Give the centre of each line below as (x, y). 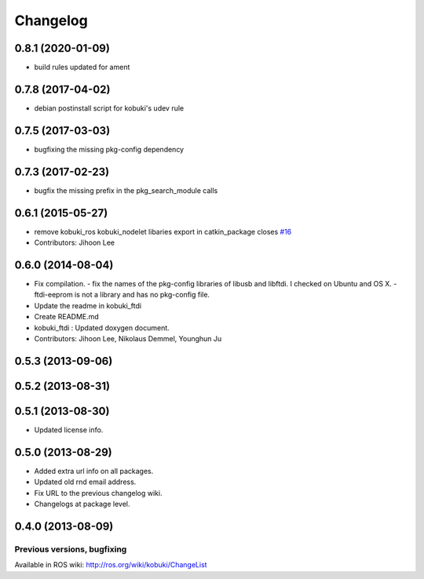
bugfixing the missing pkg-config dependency (109, 149)
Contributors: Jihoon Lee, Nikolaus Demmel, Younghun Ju (128, 338)
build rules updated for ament (82, 67)
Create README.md (67, 317)
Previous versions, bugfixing (71, 549)
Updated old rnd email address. (85, 482)
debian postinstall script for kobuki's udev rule (109, 108)
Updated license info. (69, 430)
